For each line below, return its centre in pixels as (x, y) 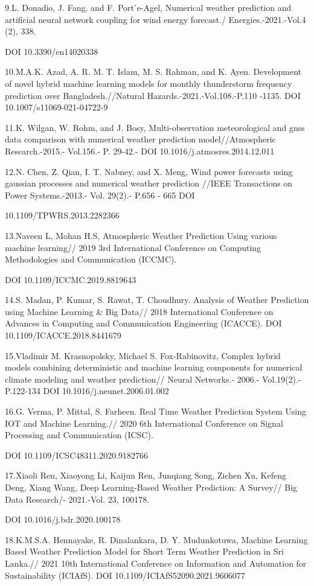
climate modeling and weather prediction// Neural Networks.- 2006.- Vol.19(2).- (153, 379)
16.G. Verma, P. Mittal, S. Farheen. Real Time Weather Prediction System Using (155, 411)
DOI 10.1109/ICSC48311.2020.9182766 (77, 455)
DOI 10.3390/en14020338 (52, 51)
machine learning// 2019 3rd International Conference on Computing (133, 247)
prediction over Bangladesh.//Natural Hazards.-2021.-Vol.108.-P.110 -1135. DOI (153, 95)
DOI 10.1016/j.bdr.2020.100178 (63, 519)
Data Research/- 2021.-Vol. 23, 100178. (77, 499)
